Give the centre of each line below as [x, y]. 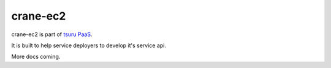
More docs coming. [36, 57]
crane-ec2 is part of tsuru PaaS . [52, 34]
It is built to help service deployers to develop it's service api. [89, 45]
